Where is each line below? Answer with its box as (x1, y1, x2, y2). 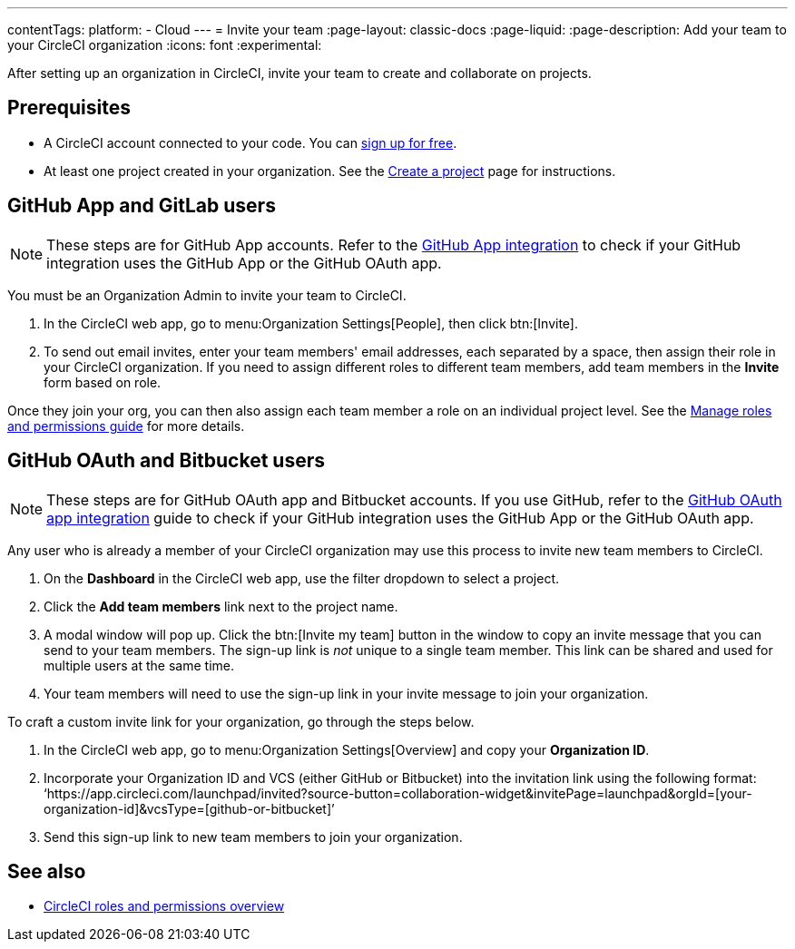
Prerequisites (7, 96, 131, 120)
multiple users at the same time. (44, 657, 234, 673)
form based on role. (44, 374, 162, 390)
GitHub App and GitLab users (7, 194, 276, 218)
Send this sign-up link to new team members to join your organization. (44, 828, 463, 845)
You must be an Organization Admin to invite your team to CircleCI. (7, 287, 407, 303)
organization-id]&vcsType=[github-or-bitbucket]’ (44, 800, 335, 817)
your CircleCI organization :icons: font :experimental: (7, 37, 322, 53)
